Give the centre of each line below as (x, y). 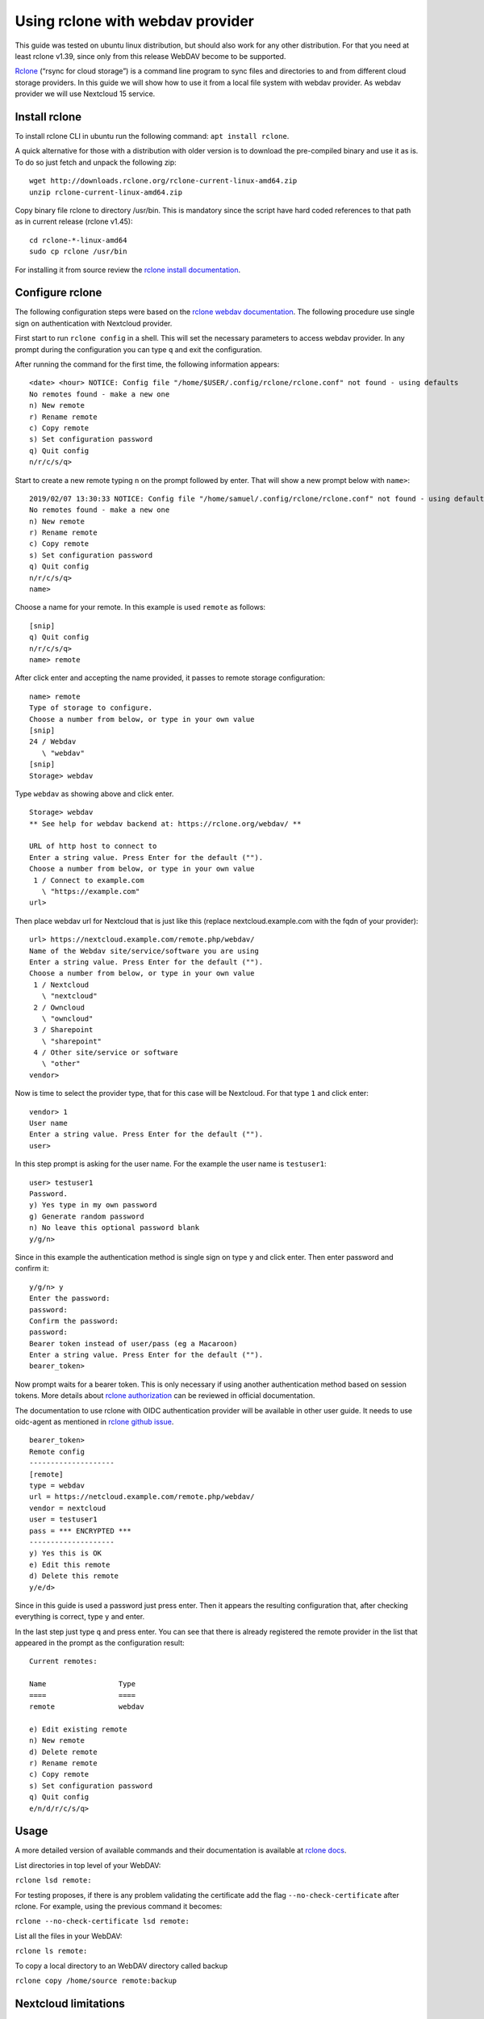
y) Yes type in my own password (93, 1205)
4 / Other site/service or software (106, 1053)
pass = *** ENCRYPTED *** (81, 1531)
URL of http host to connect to (93, 846)
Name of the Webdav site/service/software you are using (144, 951)
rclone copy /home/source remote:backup (96, 1980)
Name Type (83, 1684)
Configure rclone (58, 293)
